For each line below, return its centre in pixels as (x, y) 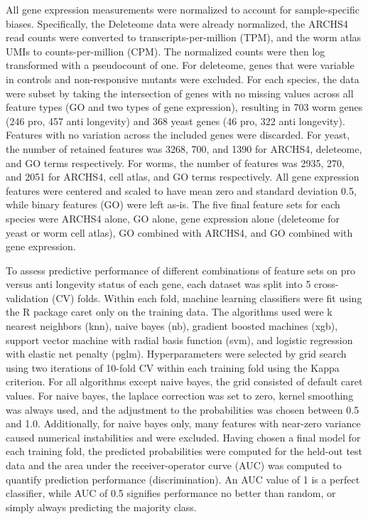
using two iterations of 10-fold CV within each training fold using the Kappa (173, 367)
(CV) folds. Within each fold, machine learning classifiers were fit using (207, 298)
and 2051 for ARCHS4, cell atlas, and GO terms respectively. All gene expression (183, 177)
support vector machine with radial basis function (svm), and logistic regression (179, 339)
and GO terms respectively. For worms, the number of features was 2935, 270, (175, 162)
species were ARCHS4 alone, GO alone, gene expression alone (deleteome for (173, 218)
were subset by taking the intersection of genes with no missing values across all (180, 93)
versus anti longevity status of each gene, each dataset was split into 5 (158, 284)
